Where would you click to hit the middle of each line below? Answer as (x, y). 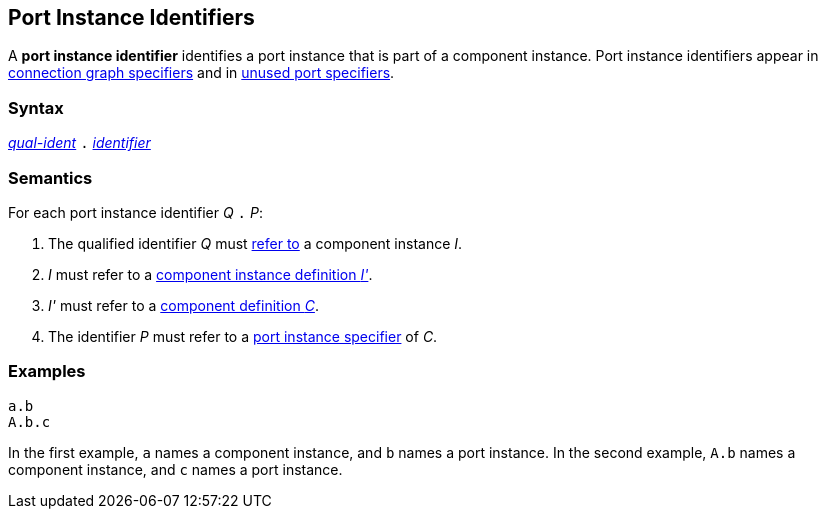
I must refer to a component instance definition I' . (210, 274)
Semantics (50, 177)
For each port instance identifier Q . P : (135, 212)
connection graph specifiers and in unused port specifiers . (201, 73)
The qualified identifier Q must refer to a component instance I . (255, 243)
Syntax (36, 107)
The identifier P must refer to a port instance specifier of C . (243, 336)
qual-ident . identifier (79, 143)
